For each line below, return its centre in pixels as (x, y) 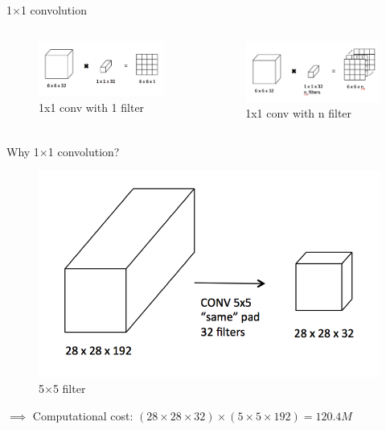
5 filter (69, 389)
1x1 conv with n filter (299, 113)
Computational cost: (83, 415)
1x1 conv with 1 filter (92, 107)
